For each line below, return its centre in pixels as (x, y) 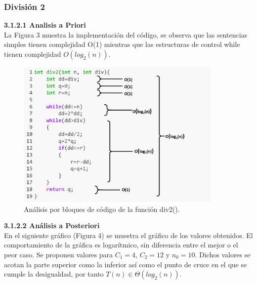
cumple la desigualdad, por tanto (54, 274)
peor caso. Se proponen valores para (59, 254)
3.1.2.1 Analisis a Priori (45, 25)
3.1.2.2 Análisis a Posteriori (52, 225)
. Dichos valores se (223, 254)
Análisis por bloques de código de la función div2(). (102, 209)
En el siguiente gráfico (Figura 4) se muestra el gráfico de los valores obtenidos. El (128, 235)
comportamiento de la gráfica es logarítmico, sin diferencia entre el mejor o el (121, 245)
